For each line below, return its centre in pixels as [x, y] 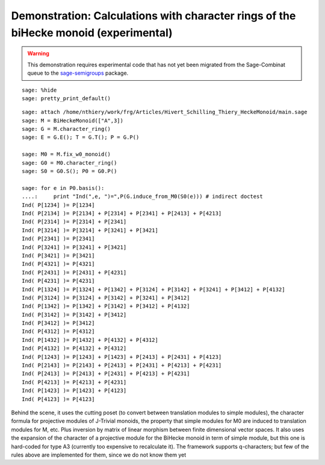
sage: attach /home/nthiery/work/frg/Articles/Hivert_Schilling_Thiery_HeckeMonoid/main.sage [165, 112]
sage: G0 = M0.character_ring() [70, 163]
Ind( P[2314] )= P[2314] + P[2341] [74, 222]
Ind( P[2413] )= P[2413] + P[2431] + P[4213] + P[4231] [106, 374]
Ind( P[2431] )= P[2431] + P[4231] [74, 272]
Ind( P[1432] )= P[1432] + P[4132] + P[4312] [90, 340]
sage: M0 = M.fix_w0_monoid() [67, 154]
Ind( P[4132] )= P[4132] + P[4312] [74, 349]
